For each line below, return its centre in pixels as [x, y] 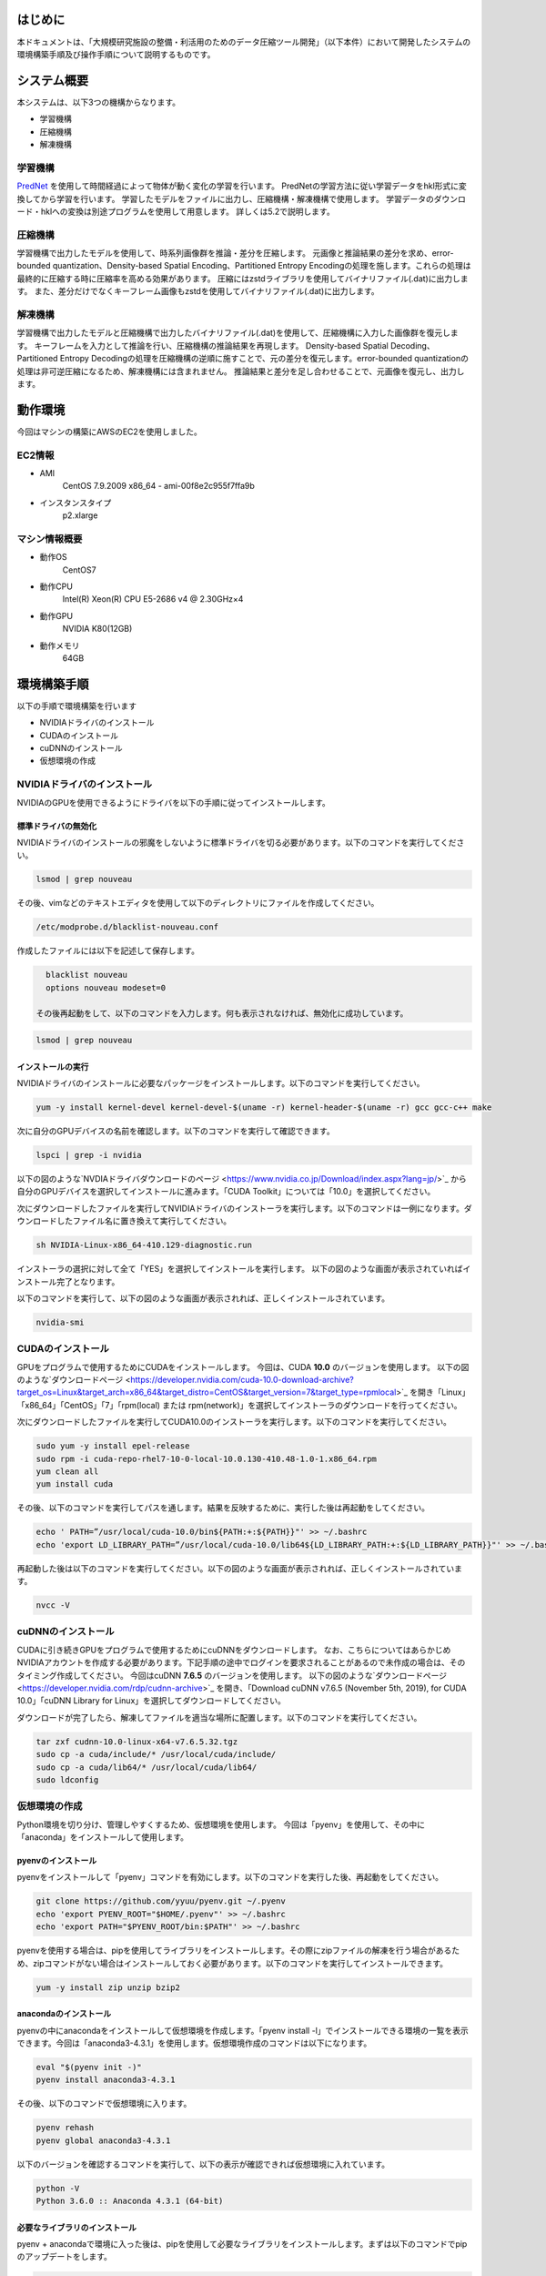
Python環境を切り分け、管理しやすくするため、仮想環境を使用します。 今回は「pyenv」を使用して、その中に [221, 1824]
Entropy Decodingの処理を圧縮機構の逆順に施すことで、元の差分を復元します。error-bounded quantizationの [264, 359]
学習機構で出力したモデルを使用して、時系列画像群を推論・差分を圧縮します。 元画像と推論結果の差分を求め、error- [235, 253]
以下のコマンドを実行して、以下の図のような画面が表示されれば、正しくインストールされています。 [203, 1298]
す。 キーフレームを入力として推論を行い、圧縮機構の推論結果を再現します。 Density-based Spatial [202, 345]
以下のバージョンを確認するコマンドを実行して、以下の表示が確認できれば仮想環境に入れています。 [203, 2164]
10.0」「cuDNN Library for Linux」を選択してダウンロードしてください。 [152, 1701]
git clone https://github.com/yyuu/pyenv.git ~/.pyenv [161, 1901]
